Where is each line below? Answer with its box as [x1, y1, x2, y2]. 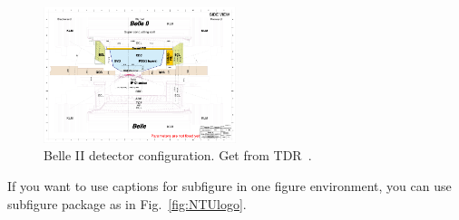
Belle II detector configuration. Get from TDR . [44, 146, 312, 165]
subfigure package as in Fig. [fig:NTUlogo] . [7, 194, 247, 213]
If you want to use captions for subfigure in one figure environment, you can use [7, 177, 452, 196]
